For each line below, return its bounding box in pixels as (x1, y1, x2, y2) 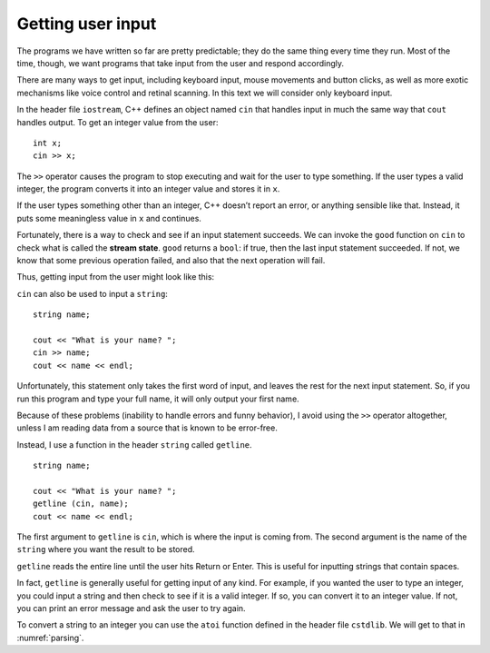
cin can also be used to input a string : (16, 288, 168, 299)
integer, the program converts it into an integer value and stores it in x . (16, 183, 280, 194)
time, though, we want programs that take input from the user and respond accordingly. (16, 57, 345, 68)
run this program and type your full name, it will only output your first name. (16, 393, 299, 404)
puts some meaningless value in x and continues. (16, 213, 201, 223)
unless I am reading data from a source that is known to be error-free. (16, 422, 279, 433)
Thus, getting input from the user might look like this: (16, 272, 215, 282)
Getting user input (16, 14, 157, 34)
